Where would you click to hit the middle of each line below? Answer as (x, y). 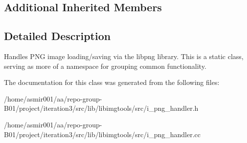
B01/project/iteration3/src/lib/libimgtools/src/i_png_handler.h (101, 108)
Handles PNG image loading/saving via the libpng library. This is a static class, (124, 56)
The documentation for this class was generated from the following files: (112, 82)
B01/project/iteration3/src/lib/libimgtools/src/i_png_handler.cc (102, 134)
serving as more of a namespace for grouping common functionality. (105, 66)
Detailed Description (57, 36)
